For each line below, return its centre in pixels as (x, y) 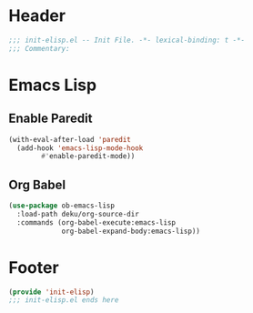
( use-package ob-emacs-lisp (62, 206)
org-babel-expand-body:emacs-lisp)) (131, 231)
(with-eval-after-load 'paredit (70, 139)
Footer (34, 267)
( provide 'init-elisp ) (51, 292)
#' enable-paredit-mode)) (88, 156)
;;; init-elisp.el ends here (64, 300)
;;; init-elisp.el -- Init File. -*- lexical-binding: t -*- (127, 40)
